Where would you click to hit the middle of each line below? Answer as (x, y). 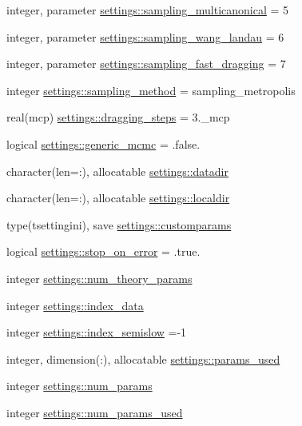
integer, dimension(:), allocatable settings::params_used (143, 358)
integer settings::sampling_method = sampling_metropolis (151, 90)
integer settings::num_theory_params (99, 278)
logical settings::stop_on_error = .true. (103, 251)
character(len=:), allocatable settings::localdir (118, 198)
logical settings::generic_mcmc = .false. (103, 143)
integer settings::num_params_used (95, 412)
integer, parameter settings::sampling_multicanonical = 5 (148, 10)
